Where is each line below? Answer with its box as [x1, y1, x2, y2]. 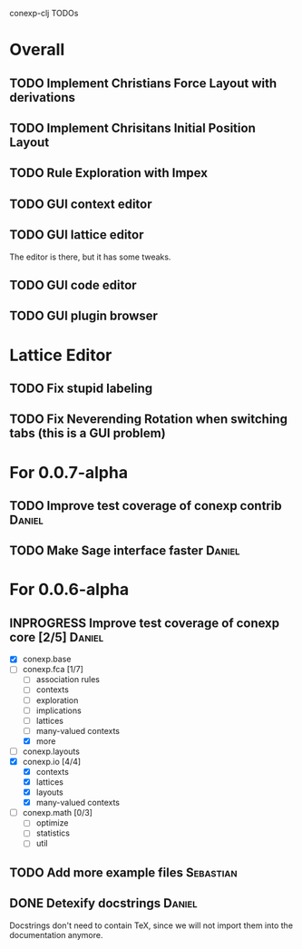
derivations [9, 90, 75, 105]
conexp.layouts [22, 746, 80, 757]
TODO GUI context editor [9, 196, 152, 211]
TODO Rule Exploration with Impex [9, 165, 209, 181]
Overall [9, 40, 65, 60]
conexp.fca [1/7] [22, 664, 84, 675]
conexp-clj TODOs [9, 8, 79, 18]
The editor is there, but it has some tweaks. [9, 251, 171, 262]
